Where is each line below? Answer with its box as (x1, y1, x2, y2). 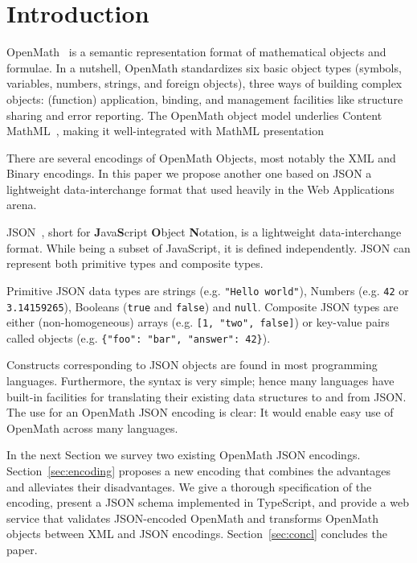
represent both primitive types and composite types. (6, 255, 264, 272)
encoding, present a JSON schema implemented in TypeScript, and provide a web (6, 494, 409, 511)
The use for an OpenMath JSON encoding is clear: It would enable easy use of (6, 404, 394, 421)
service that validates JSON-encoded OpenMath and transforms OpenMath (6, 509, 379, 526)
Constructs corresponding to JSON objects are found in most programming (6, 356, 378, 373)
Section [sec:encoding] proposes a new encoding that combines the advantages (6, 462, 390, 479)
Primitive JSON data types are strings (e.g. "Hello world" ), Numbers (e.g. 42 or (6, 281, 409, 298)
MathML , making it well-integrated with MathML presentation (6, 122, 324, 139)
